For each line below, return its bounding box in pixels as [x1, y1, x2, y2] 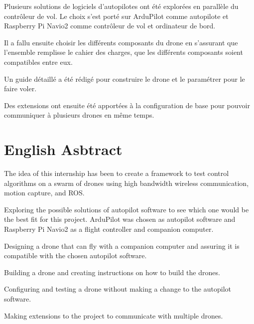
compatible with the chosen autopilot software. [4, 250, 147, 261]
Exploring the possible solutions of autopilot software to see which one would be [4, 204, 249, 214]
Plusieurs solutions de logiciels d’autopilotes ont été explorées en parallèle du [4, 1, 239, 11]
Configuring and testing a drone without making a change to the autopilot [4, 284, 231, 294]
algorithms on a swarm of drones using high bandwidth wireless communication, [4, 177, 249, 188]
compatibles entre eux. [4, 56, 73, 67]
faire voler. [4, 83, 37, 94]
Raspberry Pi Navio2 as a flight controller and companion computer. [4, 224, 214, 234]
